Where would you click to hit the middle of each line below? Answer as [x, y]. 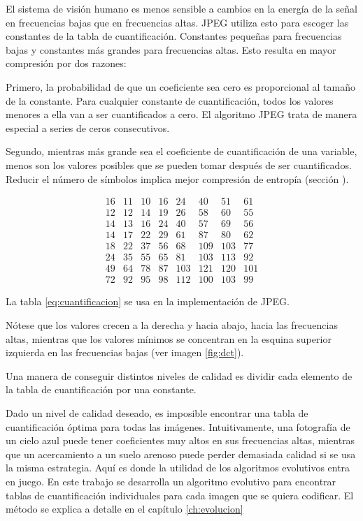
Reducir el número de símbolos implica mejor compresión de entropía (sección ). [177, 178]
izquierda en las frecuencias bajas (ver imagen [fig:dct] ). [125, 352]
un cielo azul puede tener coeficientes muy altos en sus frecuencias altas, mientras [180, 440]
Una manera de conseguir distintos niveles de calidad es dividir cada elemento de [179, 375]
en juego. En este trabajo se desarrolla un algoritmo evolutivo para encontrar [171, 481]
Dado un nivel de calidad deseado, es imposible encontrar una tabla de [157, 412]
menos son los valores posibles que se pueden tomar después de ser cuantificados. [179, 164]
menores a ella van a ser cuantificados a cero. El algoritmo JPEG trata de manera [181, 114]
